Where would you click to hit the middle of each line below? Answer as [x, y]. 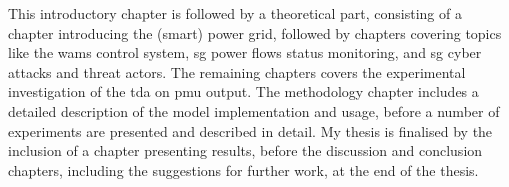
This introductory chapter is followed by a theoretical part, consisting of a [235, 13]
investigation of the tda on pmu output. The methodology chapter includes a [243, 91]
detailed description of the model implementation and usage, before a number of [254, 110]
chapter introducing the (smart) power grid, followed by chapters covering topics [255, 32]
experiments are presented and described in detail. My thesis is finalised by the [250, 130]
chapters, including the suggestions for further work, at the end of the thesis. [243, 169]
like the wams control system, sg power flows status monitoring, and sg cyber [245, 52]
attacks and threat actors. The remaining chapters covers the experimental [237, 71]
